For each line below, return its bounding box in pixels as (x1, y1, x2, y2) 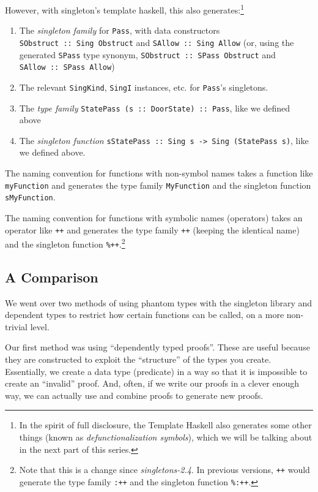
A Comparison (5, 267, 98, 286)
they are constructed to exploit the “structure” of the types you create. (5, 353, 272, 366)
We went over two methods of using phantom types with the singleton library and (5, 296, 312, 309)
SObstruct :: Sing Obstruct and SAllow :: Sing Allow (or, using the (19, 36, 294, 48)
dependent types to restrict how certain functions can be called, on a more (5, 308, 284, 321)
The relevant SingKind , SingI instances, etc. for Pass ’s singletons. (19, 80, 268, 93)
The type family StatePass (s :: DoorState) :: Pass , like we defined (19, 101, 290, 114)
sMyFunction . (5, 191, 56, 203)
